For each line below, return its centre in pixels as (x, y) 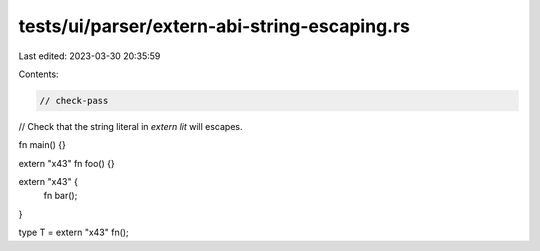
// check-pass (74, 100)
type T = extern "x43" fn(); (73, 232)
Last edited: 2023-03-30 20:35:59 (89, 56)
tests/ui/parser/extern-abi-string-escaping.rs (214, 26)
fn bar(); (60, 196)
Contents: (38, 74)
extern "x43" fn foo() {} (66, 163)
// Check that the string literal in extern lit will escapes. (131, 126)
